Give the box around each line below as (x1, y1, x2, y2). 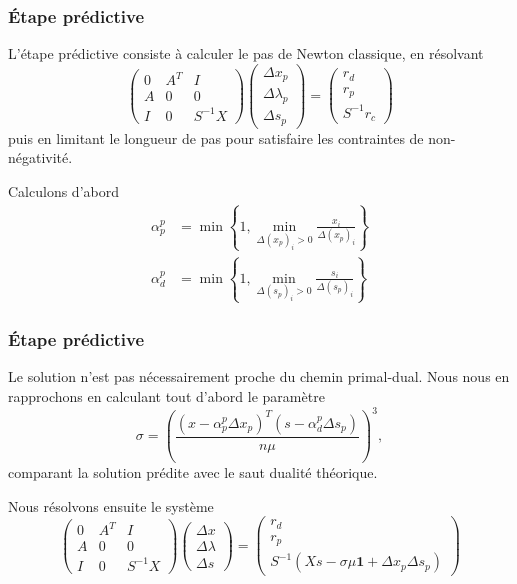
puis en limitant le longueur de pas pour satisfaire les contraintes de (8, 127, 424, 148)
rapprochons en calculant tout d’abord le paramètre (8, 386, 325, 407)
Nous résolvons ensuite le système (8, 495, 214, 516)
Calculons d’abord (8, 180, 119, 201)
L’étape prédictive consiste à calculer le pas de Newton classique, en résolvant (8, 43, 484, 64)
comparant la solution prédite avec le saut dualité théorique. (8, 462, 378, 483)
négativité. (8, 147, 73, 168)
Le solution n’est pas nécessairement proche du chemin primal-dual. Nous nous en (8, 366, 510, 387)
